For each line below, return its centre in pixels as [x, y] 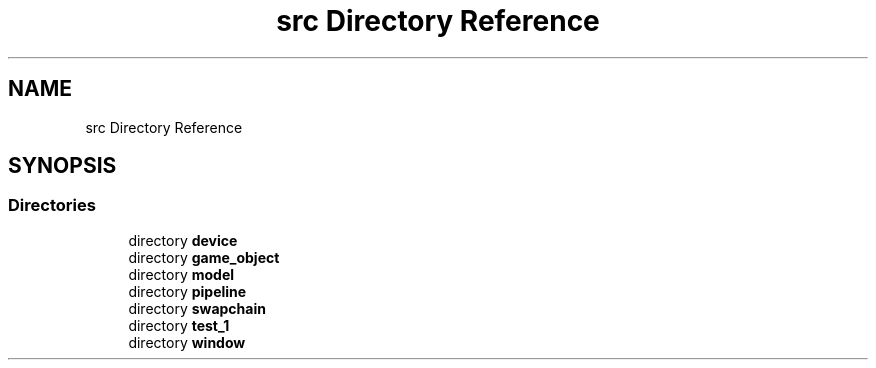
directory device [183, 240]
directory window [187, 342]
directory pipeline [187, 291]
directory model [181, 274]
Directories [52, 205]
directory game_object [204, 257]
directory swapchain [197, 308]
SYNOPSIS [62, 166]
